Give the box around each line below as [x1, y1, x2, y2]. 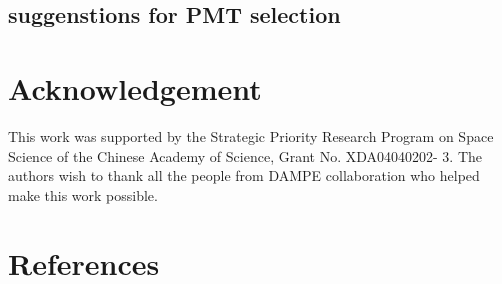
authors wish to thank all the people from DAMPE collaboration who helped [8, 165, 480, 186]
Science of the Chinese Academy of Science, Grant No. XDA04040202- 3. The [8, 145, 483, 166]
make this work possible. [8, 184, 158, 205]
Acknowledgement [8, 67, 262, 108]
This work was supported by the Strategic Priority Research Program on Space [8, 125, 494, 146]
